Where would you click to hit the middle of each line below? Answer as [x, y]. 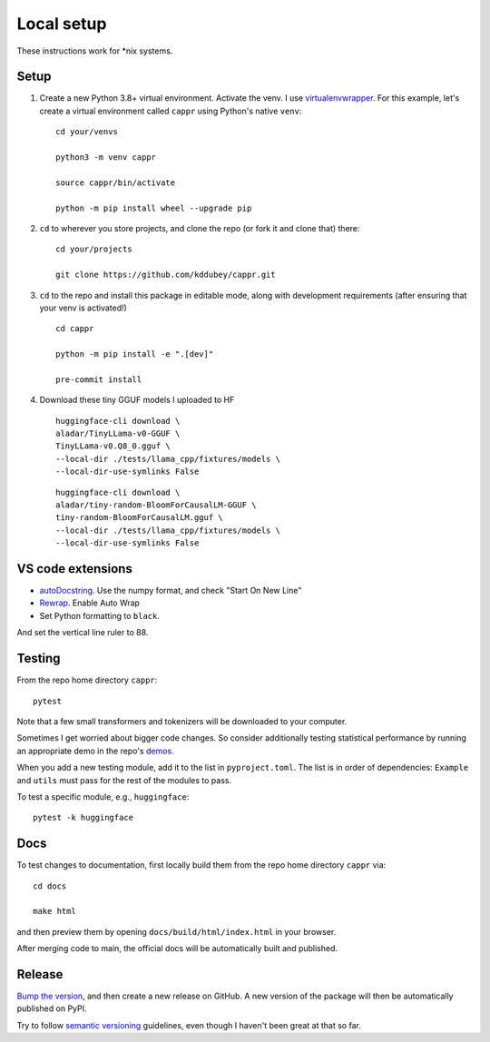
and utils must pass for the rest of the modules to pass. [124, 780]
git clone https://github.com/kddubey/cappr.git [166, 275]
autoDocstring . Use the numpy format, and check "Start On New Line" [171, 591]
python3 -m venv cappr [106, 157]
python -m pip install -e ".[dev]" [135, 354]
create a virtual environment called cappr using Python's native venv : [171, 111]
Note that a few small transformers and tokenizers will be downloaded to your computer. [182, 721]
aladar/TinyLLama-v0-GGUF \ [118, 434]
